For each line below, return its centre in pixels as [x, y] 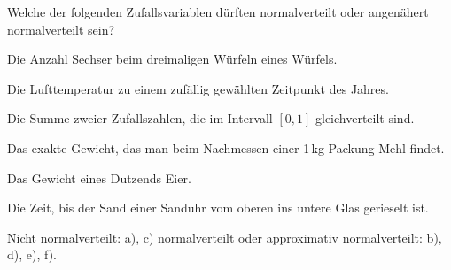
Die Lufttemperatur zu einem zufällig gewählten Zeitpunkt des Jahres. [198, 88]
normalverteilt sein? [61, 29]
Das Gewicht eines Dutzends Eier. [99, 177]
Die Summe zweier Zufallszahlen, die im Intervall [140, 118]
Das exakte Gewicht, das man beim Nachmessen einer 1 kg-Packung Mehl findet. [226, 147]
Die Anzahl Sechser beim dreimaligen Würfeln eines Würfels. [172, 59]
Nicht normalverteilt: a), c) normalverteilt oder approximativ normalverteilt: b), [225, 237]
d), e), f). [32, 255]
